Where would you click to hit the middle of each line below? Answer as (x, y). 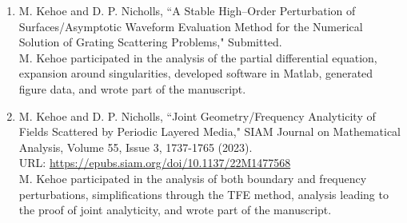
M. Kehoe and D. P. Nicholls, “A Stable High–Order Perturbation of (187, 10)
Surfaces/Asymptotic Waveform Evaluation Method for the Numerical (191, 26)
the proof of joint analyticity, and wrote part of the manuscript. (175, 210)
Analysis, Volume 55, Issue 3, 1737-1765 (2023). (136, 147)
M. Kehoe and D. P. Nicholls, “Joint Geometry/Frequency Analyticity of (197, 115)
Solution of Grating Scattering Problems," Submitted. (150, 42)
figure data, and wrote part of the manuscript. (132, 88)
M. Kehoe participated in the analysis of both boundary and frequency (193, 178)
